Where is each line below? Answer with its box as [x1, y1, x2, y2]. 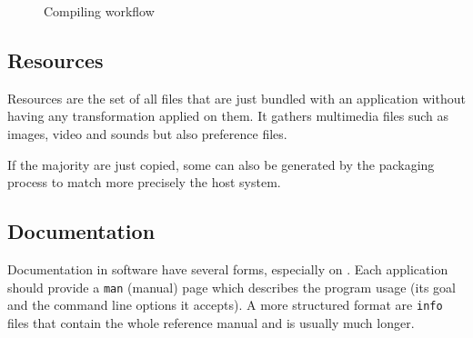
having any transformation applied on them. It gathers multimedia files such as [7, 106, 449, 125]
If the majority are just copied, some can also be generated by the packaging [7, 154, 435, 174]
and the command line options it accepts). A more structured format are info [7, 295, 443, 314]
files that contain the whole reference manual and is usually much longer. [7, 313, 415, 332]
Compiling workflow [44, 2, 155, 20]
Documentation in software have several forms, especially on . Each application [7, 259, 448, 278]
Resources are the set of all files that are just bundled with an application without [7, 88, 466, 107]
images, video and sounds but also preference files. [7, 124, 287, 143]
